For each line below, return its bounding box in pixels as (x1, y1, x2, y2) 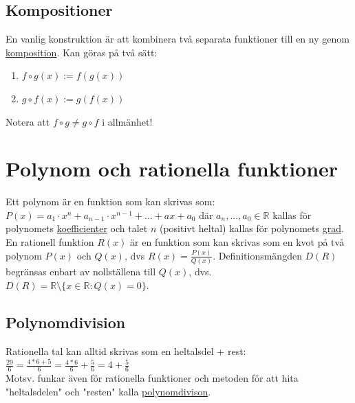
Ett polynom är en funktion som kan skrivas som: (6, 194, 215, 209)
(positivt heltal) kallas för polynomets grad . (159, 221, 344, 235)
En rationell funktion (6, 235, 94, 249)
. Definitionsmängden (213, 248, 302, 262)
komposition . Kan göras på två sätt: (6, 45, 158, 59)
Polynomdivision (6, 311, 126, 332)
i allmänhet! (102, 114, 153, 128)
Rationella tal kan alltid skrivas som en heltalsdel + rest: (6, 343, 246, 358)
